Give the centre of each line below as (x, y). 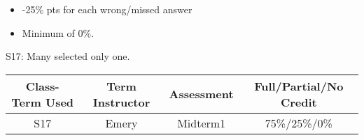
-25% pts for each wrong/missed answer (107, 9)
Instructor (121, 102)
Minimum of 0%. (58, 32)
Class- (42, 86)
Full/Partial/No (299, 86)
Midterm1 (202, 123)
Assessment (201, 94)
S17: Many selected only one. (68, 56)
